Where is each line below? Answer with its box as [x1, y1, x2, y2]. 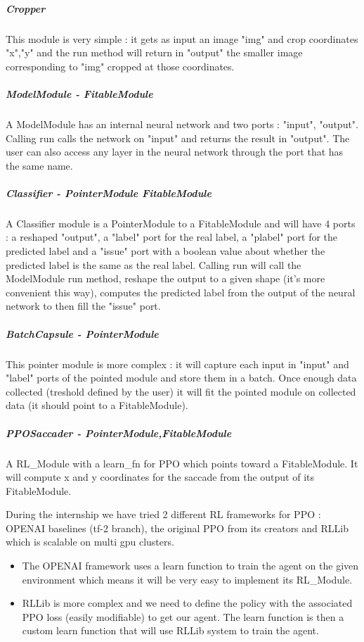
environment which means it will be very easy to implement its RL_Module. [22, 572, 353, 586]
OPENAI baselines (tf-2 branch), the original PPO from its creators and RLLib [6, 520, 349, 535]
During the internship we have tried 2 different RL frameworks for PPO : [6, 507, 321, 522]
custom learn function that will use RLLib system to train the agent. [22, 623, 319, 638]
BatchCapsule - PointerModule [6, 326, 159, 341]
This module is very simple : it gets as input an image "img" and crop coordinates [6, 31, 358, 46]
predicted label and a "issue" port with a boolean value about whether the [6, 244, 325, 258]
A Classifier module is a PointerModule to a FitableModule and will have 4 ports [6, 215, 356, 230]
